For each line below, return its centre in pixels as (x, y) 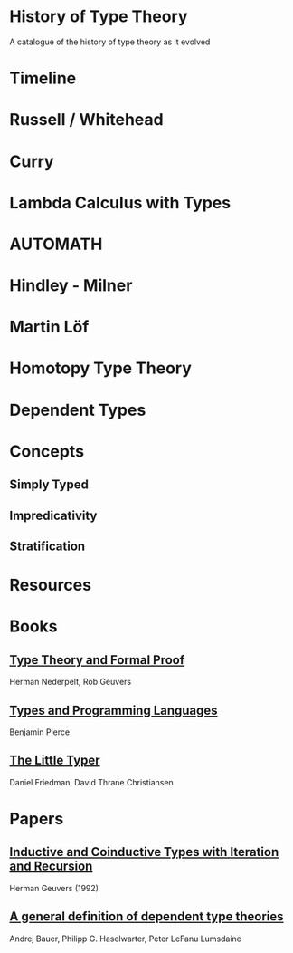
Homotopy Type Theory (101, 368)
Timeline (43, 78)
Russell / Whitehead (87, 120)
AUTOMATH (56, 244)
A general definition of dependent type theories (146, 917)
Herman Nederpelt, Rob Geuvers (71, 682)
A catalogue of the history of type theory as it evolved (110, 42)
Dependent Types (78, 410)
